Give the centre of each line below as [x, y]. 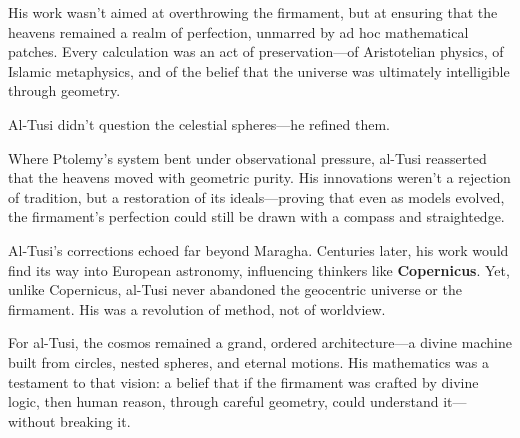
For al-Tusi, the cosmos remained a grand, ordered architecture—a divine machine [260, 342]
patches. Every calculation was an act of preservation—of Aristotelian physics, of [256, 51]
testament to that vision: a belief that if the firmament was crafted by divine [243, 381]
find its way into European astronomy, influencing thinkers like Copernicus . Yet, [259, 269]
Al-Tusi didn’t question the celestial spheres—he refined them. [199, 123]
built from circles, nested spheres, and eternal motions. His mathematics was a [248, 361]
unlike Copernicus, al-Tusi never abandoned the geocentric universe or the [235, 289]
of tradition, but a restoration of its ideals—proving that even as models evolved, [256, 196]
